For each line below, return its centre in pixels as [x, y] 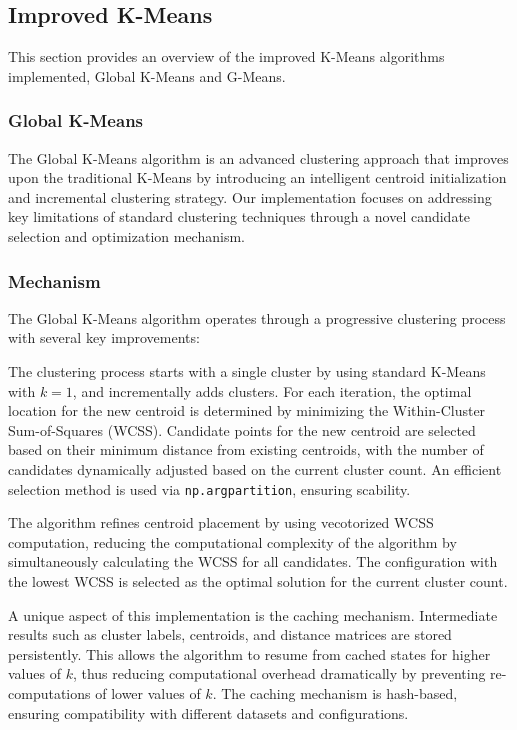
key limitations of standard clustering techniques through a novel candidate [239, 216]
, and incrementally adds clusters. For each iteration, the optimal [272, 390]
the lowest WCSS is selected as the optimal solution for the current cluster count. [258, 580]
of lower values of [148, 692]
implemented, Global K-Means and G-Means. [147, 75]
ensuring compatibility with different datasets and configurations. [208, 712]
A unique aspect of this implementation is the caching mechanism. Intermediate [253, 614]
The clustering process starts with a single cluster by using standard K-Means [247, 370]
